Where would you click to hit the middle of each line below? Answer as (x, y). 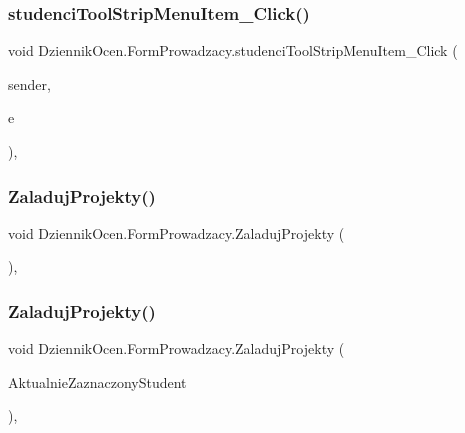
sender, (29, 83)
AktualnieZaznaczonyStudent (97, 381)
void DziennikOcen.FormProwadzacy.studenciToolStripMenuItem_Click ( (233, 50)
